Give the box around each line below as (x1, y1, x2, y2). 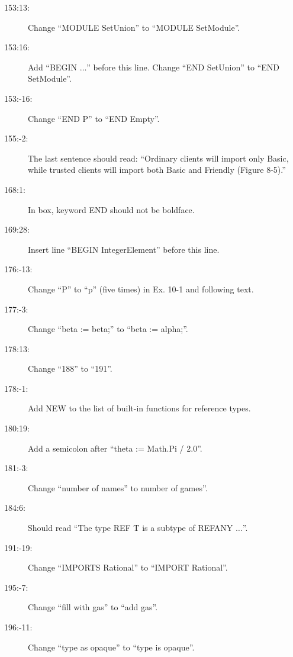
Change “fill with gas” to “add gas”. (28, 601, 158, 613)
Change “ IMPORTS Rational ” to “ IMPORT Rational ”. (28, 561, 228, 574)
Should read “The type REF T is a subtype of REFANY (28, 521, 233, 534)
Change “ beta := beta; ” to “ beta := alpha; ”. (28, 323, 188, 335)
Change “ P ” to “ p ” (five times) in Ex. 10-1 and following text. (28, 282, 254, 295)
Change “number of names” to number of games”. (28, 481, 208, 494)
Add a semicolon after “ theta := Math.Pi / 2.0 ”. (28, 442, 202, 454)
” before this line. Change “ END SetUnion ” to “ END (86, 60, 280, 73)
